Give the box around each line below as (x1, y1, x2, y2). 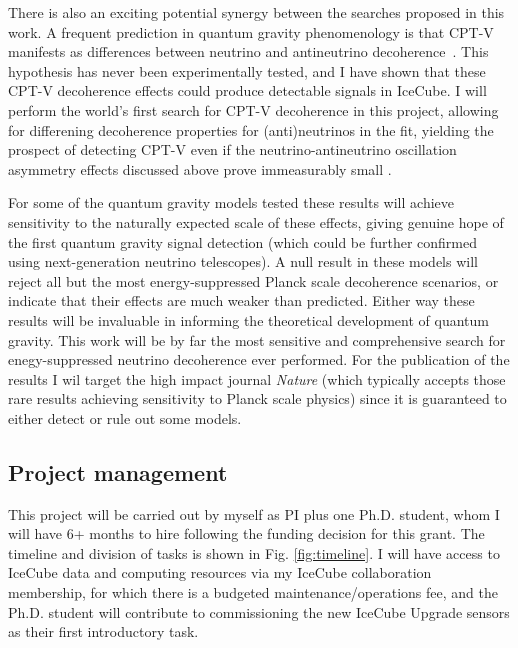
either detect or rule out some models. (8, 407, 242, 428)
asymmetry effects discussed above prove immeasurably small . (8, 158, 392, 179)
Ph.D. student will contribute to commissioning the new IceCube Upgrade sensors (8, 601, 510, 622)
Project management (8, 456, 228, 487)
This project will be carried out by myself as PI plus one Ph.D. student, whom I (8, 503, 500, 524)
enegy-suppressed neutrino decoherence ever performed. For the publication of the (8, 349, 510, 370)
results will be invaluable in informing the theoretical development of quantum (8, 309, 489, 330)
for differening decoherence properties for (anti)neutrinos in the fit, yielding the (8, 119, 494, 140)
